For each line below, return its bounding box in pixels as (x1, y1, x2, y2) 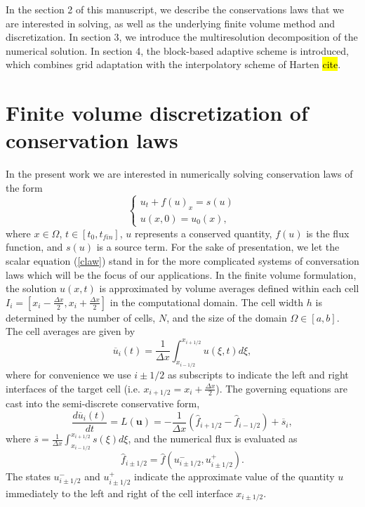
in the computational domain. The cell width (109, 294, 304, 309)
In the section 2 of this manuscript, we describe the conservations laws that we (6, 2, 345, 16)
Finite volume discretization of (6, 98, 308, 127)
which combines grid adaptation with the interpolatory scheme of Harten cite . (6, 57, 341, 72)
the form (6, 180, 43, 195)
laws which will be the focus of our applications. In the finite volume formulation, (6, 267, 357, 282)
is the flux (306, 225, 350, 240)
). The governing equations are (215, 381, 347, 395)
